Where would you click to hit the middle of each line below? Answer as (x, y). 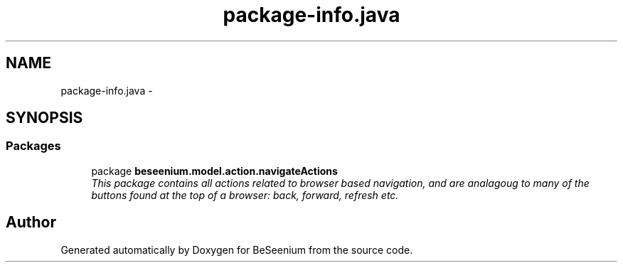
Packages (33, 146)
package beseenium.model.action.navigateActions (214, 171)
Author (31, 223)
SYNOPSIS (44, 118)
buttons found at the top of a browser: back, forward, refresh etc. (245, 195)
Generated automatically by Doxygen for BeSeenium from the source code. (237, 250)
